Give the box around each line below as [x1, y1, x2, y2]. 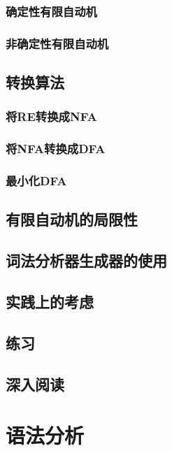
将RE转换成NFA [6, 108, 97, 125]
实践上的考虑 [6, 290, 94, 312]
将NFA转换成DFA [6, 140, 106, 157]
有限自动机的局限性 [6, 208, 138, 230]
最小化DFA [6, 172, 67, 189]
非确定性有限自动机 [6, 34, 109, 52]
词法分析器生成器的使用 [6, 250, 167, 271]
